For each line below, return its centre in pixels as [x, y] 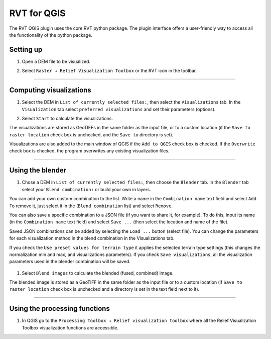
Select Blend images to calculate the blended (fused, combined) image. [98, 273]
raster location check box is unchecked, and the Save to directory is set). [91, 135]
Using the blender [38, 170]
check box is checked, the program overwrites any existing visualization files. [89, 151]
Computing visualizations [50, 90]
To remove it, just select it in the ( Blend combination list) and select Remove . [91, 206]
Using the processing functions [59, 309]
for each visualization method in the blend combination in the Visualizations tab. [92, 238]
